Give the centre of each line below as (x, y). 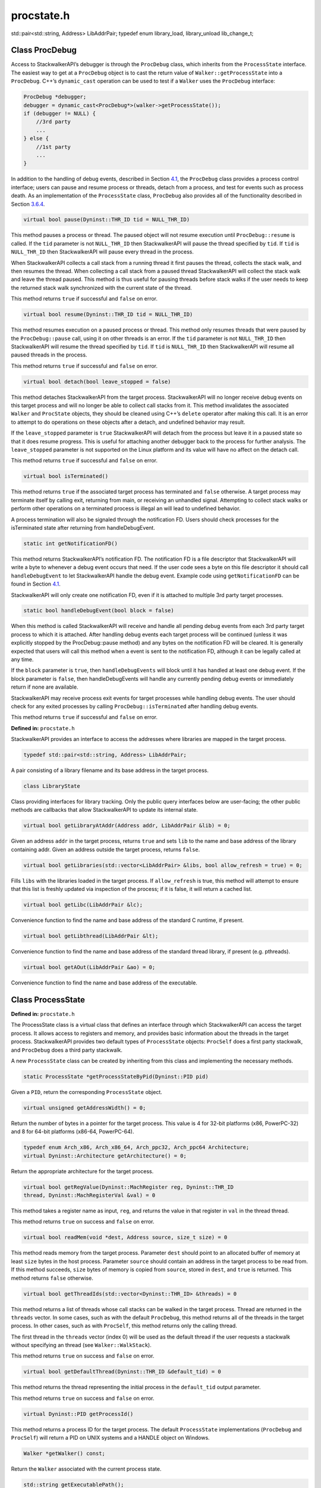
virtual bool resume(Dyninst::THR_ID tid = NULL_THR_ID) (108, 315)
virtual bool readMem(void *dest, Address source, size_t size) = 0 (125, 1237)
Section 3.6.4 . (28, 204)
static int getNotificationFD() (71, 543)
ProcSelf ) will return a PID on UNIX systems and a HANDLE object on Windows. (111, 1438)
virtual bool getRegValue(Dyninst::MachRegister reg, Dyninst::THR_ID (129, 1187)
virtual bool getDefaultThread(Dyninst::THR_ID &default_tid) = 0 (122, 1372)
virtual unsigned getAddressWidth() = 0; (85, 1108)
